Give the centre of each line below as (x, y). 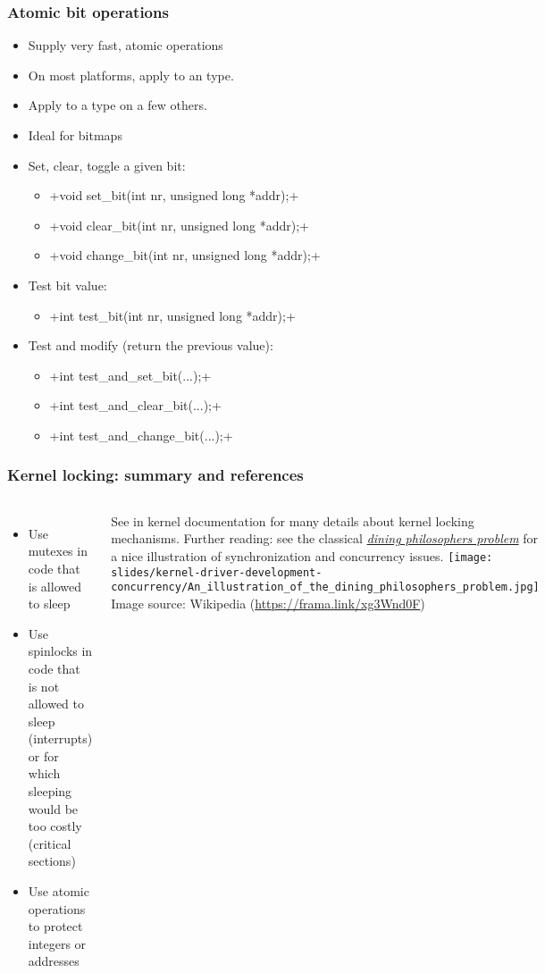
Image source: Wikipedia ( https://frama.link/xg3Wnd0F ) (268, 603)
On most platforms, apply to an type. (131, 75)
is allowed (54, 586)
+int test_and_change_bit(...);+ (141, 435)
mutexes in (58, 551)
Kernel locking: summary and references (155, 475)
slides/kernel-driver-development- (217, 572)
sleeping (50, 791)
